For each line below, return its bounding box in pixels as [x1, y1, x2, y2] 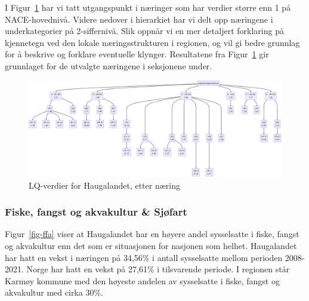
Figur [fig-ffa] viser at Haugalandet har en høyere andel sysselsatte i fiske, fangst [5, 228, 299, 240]
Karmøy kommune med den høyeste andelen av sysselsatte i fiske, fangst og [5, 274, 280, 287]
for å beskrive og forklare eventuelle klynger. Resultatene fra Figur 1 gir [5, 48, 269, 60]
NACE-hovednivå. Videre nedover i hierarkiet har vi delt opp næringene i [5, 13, 273, 25]
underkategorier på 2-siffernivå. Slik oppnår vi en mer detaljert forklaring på [5, 24, 284, 37]
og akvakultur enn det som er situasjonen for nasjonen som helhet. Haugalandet [5, 239, 297, 252]
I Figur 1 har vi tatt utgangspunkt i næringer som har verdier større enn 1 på [5, 1, 291, 13]
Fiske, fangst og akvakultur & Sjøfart [5, 204, 187, 219]
